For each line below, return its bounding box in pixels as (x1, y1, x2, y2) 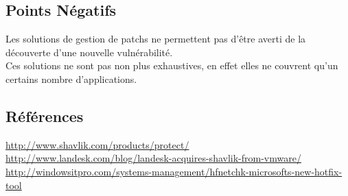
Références (5, 105, 84, 126)
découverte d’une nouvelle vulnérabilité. (5, 45, 173, 59)
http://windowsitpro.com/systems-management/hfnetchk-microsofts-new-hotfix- (5, 164, 343, 178)
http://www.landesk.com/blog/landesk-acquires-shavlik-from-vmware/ (5, 151, 301, 165)
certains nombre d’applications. (5, 71, 137, 86)
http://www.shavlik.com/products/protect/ (5, 137, 189, 151)
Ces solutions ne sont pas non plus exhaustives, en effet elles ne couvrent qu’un (5, 58, 338, 73)
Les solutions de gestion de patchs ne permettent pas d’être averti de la (5, 32, 306, 46)
